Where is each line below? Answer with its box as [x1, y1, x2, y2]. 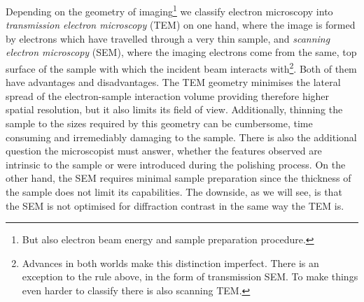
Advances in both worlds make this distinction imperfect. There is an [22, 255, 319, 270]
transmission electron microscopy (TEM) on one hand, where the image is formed [6, 17, 356, 32]
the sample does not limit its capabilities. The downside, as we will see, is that [6, 185, 342, 199]
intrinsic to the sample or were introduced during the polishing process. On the [6, 157, 346, 171]
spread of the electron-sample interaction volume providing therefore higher [6, 88, 330, 103]
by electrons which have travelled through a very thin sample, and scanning [6, 31, 330, 45]
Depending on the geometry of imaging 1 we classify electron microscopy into [6, 2, 333, 18]
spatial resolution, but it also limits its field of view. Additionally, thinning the [6, 102, 343, 117]
